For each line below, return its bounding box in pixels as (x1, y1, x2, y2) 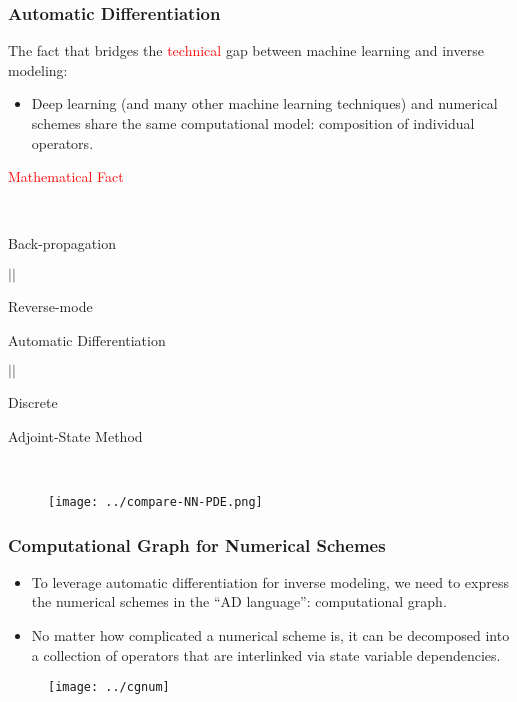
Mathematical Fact (8, 166, 124, 187)
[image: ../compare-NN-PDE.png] (48, 494, 263, 509)
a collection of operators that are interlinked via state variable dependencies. (31, 644, 501, 665)
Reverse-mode (8, 295, 93, 316)
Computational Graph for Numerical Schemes (8, 532, 386, 557)
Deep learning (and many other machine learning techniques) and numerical (31, 93, 498, 114)
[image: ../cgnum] (48, 680, 170, 695)
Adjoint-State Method (8, 425, 143, 446)
